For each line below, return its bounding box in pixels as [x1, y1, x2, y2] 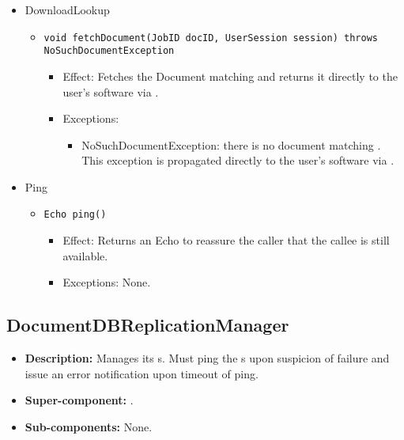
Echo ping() [43, 209, 107, 221]
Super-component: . [25, 392, 134, 408]
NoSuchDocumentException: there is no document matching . [81, 136, 381, 153]
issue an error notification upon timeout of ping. [25, 365, 259, 381]
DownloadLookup [25, 2, 110, 17]
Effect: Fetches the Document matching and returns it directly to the [62, 67, 398, 84]
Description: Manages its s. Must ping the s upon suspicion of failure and [25, 350, 390, 366]
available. [62, 247, 108, 264]
